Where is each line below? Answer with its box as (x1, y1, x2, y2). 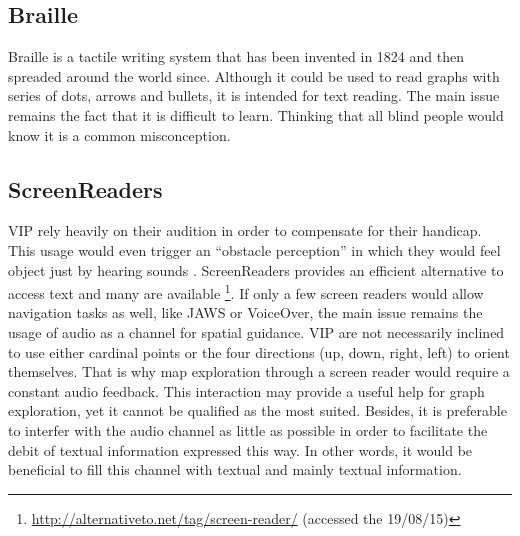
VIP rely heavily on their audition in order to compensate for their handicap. (8, 220, 482, 241)
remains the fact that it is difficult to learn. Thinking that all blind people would (8, 104, 504, 125)
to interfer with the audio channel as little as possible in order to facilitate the (8, 419, 488, 440)
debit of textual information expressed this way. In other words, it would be (8, 439, 473, 460)
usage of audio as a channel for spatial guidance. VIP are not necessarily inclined (8, 322, 505, 342)
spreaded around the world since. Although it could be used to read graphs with (8, 65, 500, 86)
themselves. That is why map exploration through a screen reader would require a (8, 361, 510, 382)
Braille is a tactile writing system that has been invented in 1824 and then (8, 46, 464, 67)
